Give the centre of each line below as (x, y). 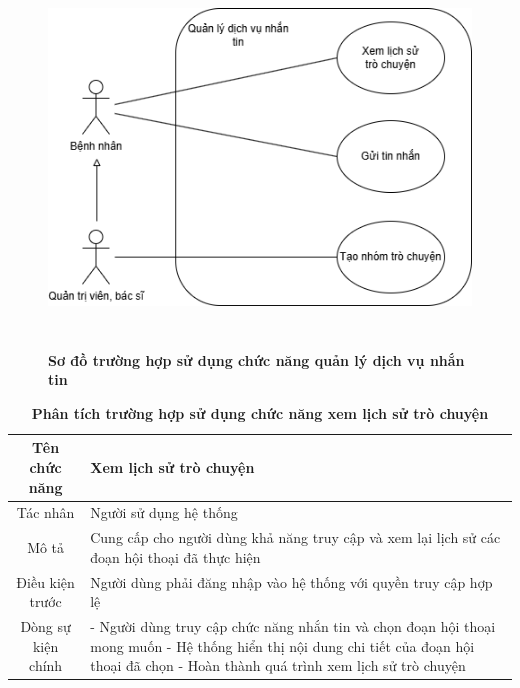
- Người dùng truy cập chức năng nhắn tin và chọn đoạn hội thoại (293, 626)
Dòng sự (45, 626)
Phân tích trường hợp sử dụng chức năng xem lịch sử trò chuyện (260, 412)
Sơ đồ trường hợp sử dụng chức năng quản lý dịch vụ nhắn (256, 359)
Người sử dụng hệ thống (164, 512)
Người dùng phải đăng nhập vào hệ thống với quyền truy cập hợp (291, 581)
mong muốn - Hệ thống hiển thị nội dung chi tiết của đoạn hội (282, 645)
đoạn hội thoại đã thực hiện (175, 556)
